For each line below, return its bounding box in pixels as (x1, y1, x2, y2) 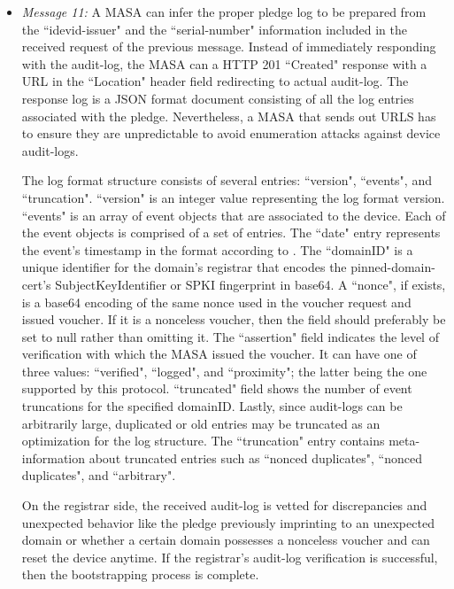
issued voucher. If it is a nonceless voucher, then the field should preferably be (21, 310, 446, 329)
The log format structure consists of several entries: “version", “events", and (21, 171, 432, 190)
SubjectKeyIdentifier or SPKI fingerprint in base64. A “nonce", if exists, (55, 275, 446, 293)
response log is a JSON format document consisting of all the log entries (21, 89, 414, 107)
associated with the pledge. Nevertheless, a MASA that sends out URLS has (21, 106, 436, 125)
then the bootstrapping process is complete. (21, 565, 259, 584)
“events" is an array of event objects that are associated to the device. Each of (21, 205, 446, 224)
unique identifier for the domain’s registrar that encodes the (21, 258, 347, 276)
